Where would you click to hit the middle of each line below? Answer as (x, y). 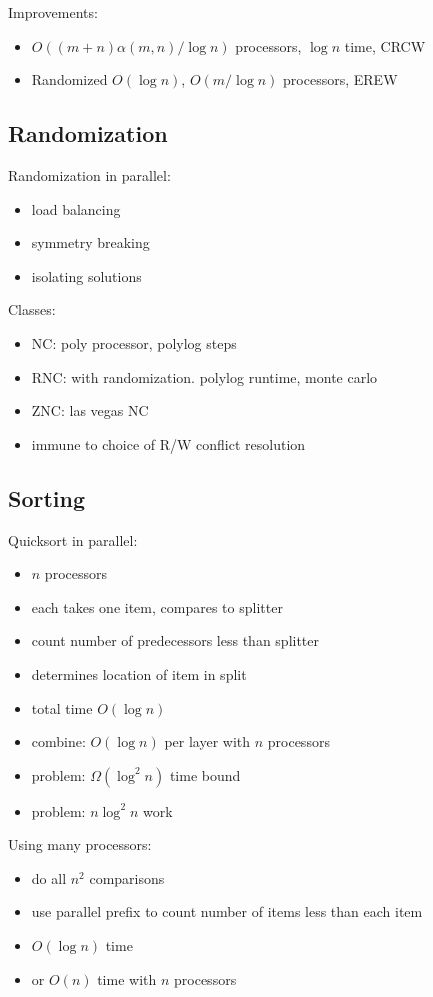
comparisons (127, 877)
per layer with (207, 741)
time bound (205, 774)
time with (127, 978)
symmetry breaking (90, 242)
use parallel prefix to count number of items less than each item (227, 911)
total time (62, 707)
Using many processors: (80, 844)
